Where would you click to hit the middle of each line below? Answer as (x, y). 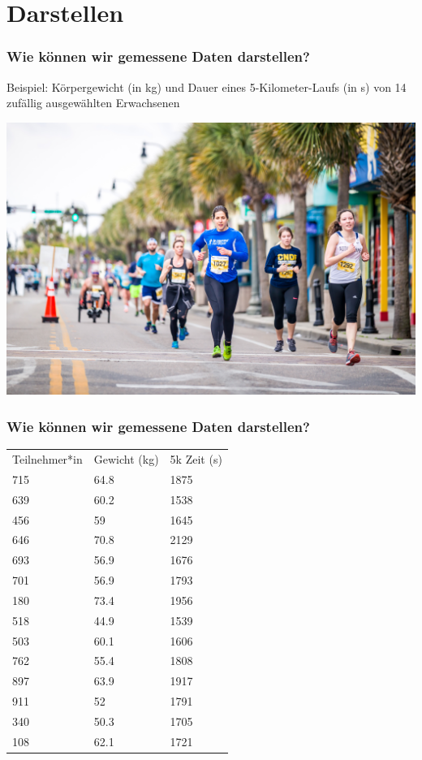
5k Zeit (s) (196, 459)
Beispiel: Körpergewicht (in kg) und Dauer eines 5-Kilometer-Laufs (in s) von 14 (207, 86)
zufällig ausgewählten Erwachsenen (93, 103)
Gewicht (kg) (126, 459)
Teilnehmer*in (47, 459)
